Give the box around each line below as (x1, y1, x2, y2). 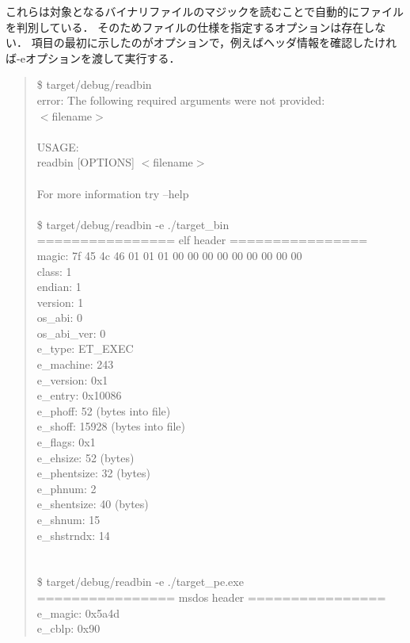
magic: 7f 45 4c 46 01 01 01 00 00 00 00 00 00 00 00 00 (36, 247, 302, 263)
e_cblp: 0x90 (36, 620, 101, 637)
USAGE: (36, 138, 79, 155)
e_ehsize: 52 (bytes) (36, 449, 135, 465)
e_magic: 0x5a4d (36, 604, 120, 621)
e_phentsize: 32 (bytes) (36, 465, 151, 481)
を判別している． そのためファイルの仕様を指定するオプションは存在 (6, 18, 364, 35)
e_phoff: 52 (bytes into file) (36, 402, 171, 419)
